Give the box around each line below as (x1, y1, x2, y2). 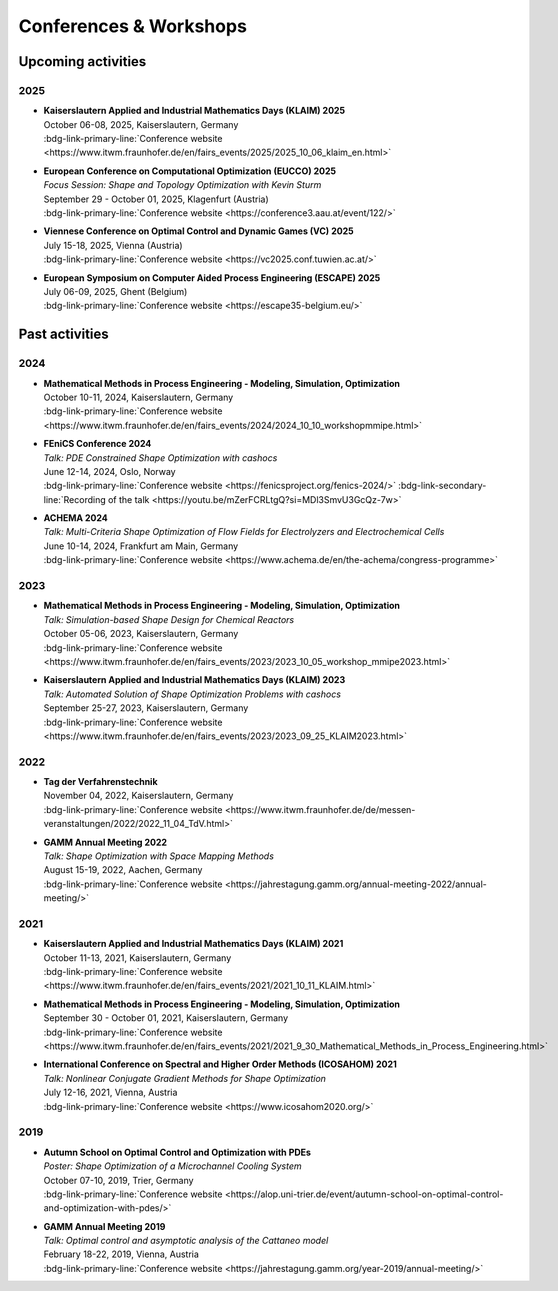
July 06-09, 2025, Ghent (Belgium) (43, 286, 188, 297)
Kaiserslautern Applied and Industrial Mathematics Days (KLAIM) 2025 (43, 105, 345, 117)
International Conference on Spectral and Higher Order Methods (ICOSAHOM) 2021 (43, 1058, 397, 1070)
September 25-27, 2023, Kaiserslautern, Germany (43, 702, 249, 714)
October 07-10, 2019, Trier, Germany (43, 1174, 194, 1186)
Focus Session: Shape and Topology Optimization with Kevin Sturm (43, 179, 322, 191)
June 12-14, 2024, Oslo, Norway (43, 465, 176, 477)
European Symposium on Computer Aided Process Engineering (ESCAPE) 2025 (43, 271, 381, 284)
